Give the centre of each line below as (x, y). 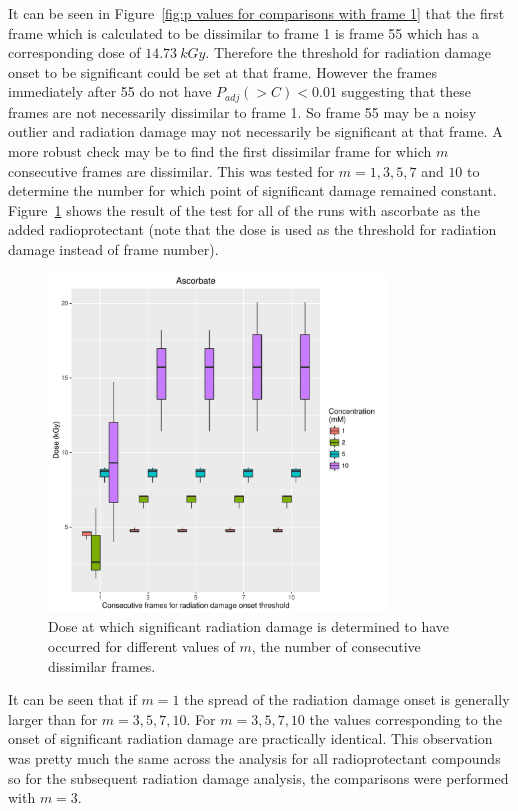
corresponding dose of (74, 52)
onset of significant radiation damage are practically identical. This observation (250, 738)
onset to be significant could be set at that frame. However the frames (222, 71)
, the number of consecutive (336, 645)
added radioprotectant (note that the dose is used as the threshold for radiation (252, 229)
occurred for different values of (141, 645)
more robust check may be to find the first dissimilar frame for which (220, 151)
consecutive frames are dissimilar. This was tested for (171, 170)
